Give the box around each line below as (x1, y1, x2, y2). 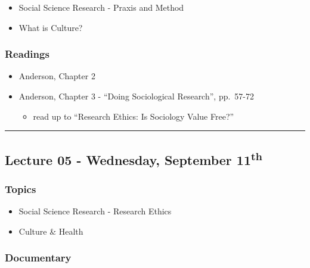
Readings (5, 46, 49, 61)
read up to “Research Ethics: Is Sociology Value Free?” (33, 110, 234, 122)
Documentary (5, 250, 72, 265)
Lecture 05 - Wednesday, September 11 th (5, 148, 263, 169)
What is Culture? (18, 21, 83, 33)
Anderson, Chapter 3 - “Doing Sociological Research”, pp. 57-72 (18, 90, 255, 102)
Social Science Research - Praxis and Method (18, 1, 184, 13)
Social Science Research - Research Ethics (18, 205, 172, 217)
